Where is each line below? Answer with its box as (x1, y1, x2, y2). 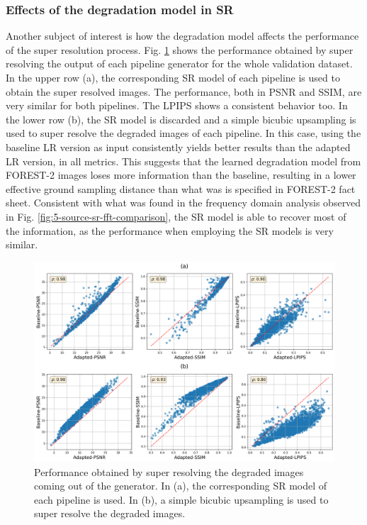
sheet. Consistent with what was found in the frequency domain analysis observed (6, 195, 361, 210)
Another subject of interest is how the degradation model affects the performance (6, 28, 359, 43)
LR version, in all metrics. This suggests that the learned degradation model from (6, 153, 361, 168)
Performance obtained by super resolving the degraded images (34, 464, 304, 479)
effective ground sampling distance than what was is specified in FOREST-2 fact (6, 181, 356, 196)
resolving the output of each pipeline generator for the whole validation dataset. (6, 56, 353, 71)
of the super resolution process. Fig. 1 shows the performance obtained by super (6, 42, 354, 57)
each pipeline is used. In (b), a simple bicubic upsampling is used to (34, 492, 329, 507)
